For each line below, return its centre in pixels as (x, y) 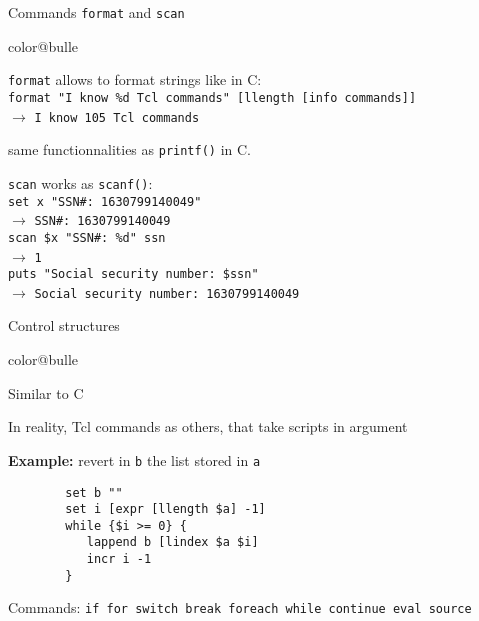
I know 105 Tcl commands (117, 117)
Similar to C (46, 392)
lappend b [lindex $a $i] (172, 542)
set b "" (94, 492)
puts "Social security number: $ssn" (133, 274)
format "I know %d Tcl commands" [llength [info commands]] (212, 97)
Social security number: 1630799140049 (167, 293)
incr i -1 (119, 559)
